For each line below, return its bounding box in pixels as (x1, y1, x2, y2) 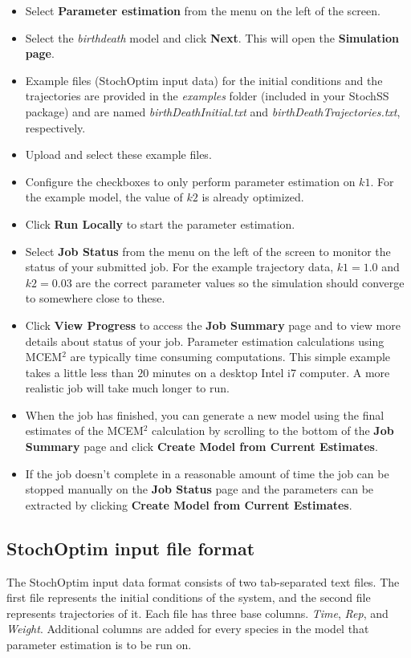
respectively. (25, 119, 86, 136)
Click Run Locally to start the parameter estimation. (25, 215, 295, 232)
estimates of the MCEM (25, 422, 144, 439)
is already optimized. (201, 189, 304, 205)
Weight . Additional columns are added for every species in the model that (6, 620, 369, 637)
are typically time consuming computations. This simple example (70, 348, 391, 365)
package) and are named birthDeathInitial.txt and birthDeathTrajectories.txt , (25, 103, 401, 120)
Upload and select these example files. (25, 146, 212, 163)
